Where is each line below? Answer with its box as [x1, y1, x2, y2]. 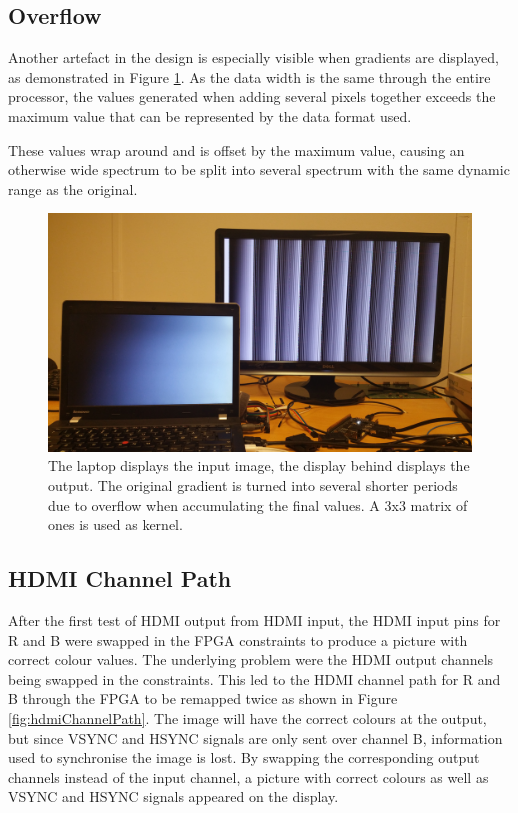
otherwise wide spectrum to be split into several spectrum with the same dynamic [8, 159, 510, 180]
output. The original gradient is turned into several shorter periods [48, 475, 458, 496]
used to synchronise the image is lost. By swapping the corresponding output [8, 747, 480, 768]
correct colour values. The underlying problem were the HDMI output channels [8, 649, 494, 670]
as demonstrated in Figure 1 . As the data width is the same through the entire [8, 66, 491, 87]
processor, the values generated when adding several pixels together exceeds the [8, 86, 496, 107]
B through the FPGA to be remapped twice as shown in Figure [8, 688, 398, 709]
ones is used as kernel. [48, 514, 183, 535]
